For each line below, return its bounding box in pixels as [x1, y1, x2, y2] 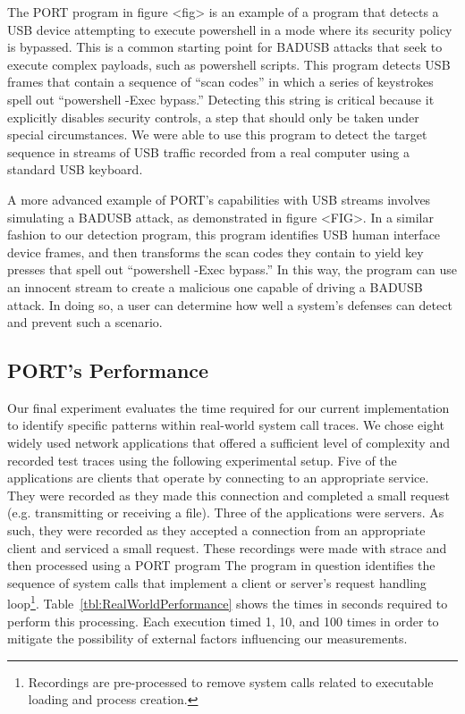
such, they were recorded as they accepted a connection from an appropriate [7, 521, 426, 540]
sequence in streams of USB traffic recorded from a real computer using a [7, 142, 410, 161]
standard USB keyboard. [7, 160, 143, 179]
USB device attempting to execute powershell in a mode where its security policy [7, 20, 452, 38]
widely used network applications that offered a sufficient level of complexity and [7, 433, 450, 452]
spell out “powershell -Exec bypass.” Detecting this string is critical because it [7, 89, 435, 108]
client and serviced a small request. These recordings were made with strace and [7, 538, 447, 557]
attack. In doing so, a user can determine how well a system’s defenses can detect [7, 295, 452, 314]
